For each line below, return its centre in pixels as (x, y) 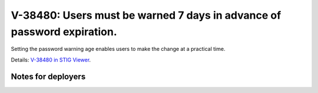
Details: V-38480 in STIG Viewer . (51, 60)
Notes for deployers (48, 76)
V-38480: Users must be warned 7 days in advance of (146, 15)
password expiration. (64, 32)
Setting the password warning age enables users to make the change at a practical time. (118, 49)
